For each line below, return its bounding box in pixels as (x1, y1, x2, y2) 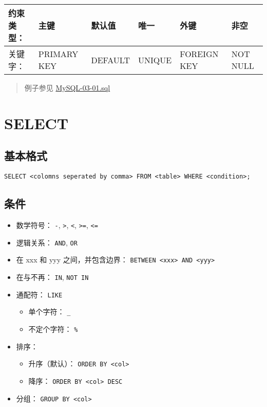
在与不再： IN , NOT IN (16, 272, 89, 282)
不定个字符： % (28, 323, 78, 334)
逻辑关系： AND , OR (16, 237, 78, 247)
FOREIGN (180, 48, 219, 60)
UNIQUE (138, 54, 172, 66)
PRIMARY (38, 48, 79, 60)
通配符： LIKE (16, 289, 63, 299)
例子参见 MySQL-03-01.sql (24, 82, 110, 93)
